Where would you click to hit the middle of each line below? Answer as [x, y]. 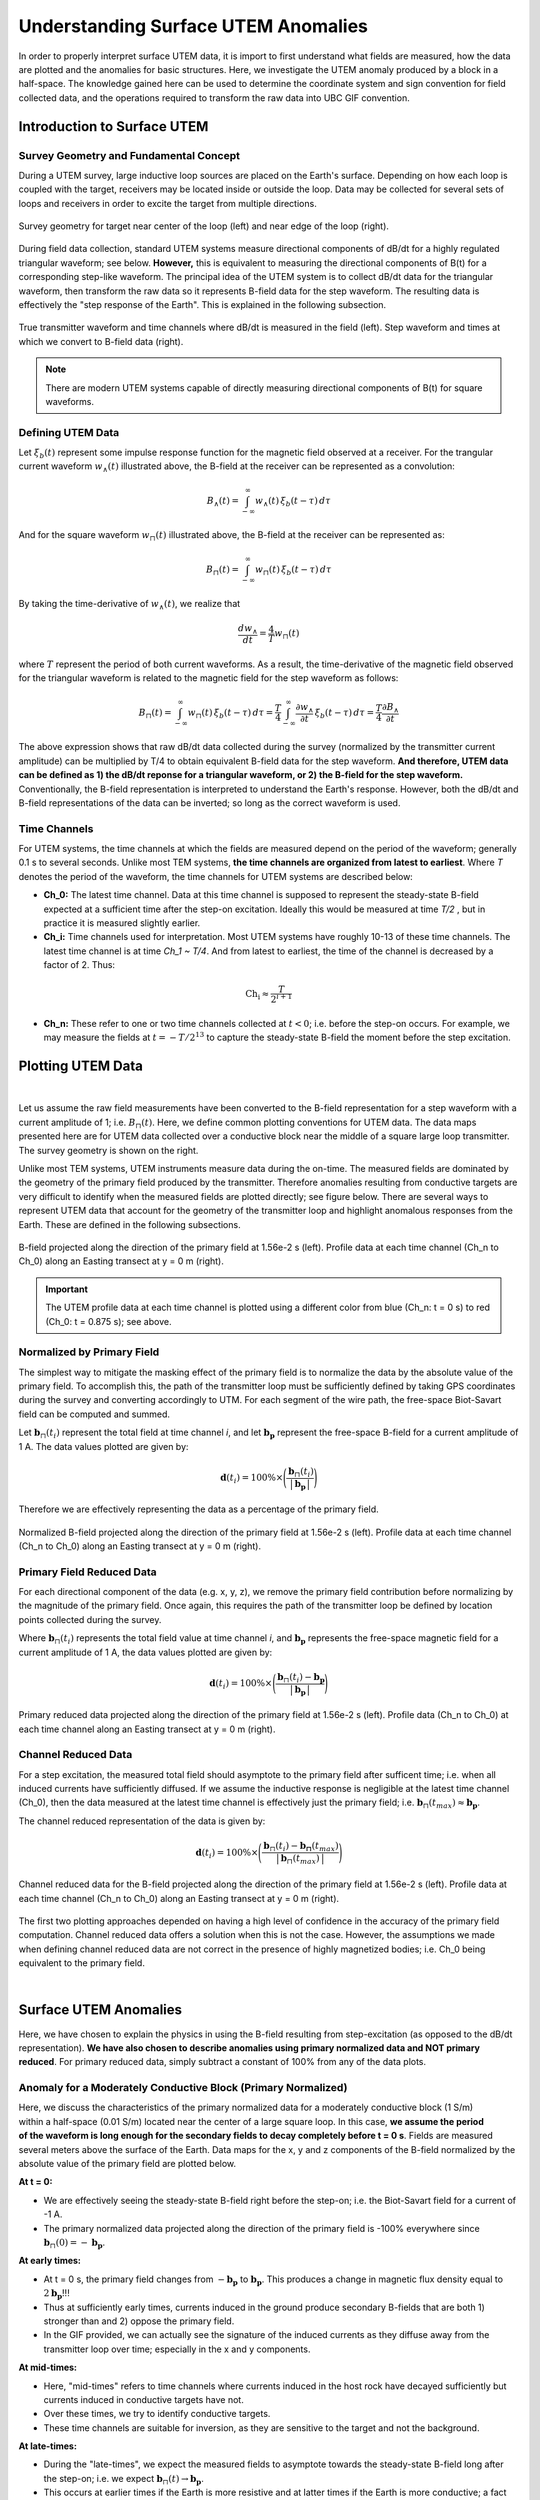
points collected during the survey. [90, 1619]
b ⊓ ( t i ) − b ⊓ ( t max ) [301, 1847]
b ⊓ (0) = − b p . [74, 2243]
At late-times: [47, 2446]
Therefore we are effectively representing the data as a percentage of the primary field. [198, 1509]
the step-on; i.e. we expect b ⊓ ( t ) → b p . [123, 2479]
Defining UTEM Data [69, 432]
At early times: [50, 2261]
